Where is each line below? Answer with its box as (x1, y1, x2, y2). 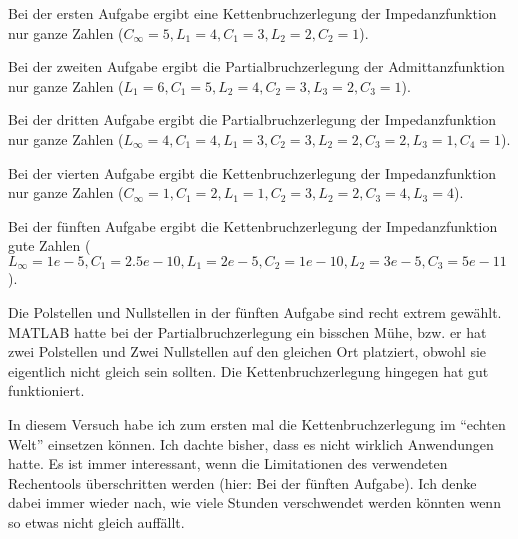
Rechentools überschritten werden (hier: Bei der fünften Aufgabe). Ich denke (8, 472, 477, 493)
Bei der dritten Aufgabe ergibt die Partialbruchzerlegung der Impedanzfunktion (8, 109, 497, 130)
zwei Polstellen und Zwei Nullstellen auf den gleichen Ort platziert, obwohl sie (8, 341, 487, 362)
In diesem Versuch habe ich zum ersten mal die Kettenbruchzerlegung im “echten (8, 413, 506, 434)
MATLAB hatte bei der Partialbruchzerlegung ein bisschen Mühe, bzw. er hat (8, 321, 487, 342)
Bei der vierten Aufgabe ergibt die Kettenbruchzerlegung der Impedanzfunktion (8, 162, 497, 183)
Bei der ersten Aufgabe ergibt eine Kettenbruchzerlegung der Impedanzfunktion (8, 3, 497, 23)
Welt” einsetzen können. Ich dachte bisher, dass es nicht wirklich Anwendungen (8, 433, 494, 454)
